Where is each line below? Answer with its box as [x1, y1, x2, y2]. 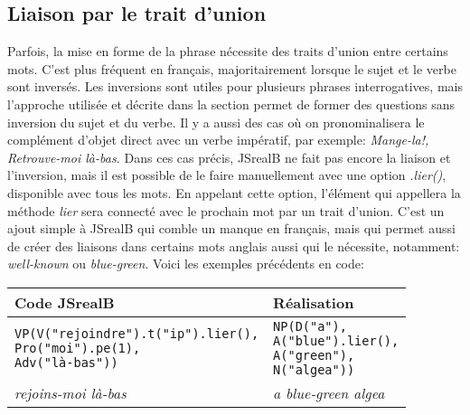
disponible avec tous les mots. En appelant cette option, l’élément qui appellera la [7, 183, 461, 202]
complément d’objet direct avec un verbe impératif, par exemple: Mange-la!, [7, 130, 429, 149]
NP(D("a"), [273, 318, 347, 334]
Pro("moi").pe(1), [14, 340, 141, 355]
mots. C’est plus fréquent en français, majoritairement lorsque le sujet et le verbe [7, 59, 456, 78]
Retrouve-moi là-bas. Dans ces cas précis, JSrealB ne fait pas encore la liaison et [7, 147, 451, 166]
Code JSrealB [14, 291, 115, 313]
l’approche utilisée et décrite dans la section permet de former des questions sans [7, 94, 456, 113]
